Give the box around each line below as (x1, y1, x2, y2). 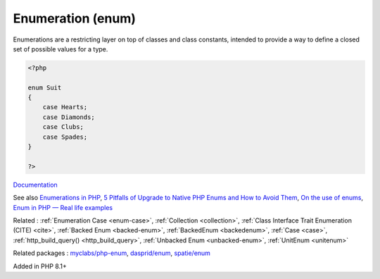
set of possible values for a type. (13, 44, 108, 53)
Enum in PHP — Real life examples (13, 203, 113, 211)
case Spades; (42, 132, 88, 141)
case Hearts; (42, 103, 88, 111)
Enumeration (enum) (13, 11, 137, 26)
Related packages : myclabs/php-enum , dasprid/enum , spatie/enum (13, 249, 211, 257)
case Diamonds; (42, 113, 95, 121)
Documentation (13, 180, 58, 189)
